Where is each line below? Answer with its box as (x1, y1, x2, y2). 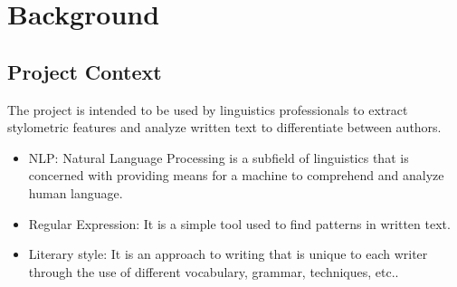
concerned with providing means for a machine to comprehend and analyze (28, 166, 444, 185)
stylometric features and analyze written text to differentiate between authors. (7, 118, 442, 137)
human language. (28, 183, 123, 202)
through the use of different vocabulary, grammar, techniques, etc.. (28, 262, 399, 281)
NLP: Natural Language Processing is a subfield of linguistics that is (28, 148, 409, 167)
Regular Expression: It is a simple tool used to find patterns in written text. (28, 214, 451, 233)
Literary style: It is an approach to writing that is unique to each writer (28, 244, 428, 263)
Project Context (7, 57, 162, 85)
